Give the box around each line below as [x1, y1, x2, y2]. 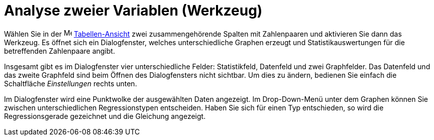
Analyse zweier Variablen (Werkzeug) [4, 2, 263, 19]
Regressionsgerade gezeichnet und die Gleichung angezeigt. [4, 111, 206, 120]
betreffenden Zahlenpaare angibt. [4, 46, 115, 55]
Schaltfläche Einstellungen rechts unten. [4, 79, 137, 88]
